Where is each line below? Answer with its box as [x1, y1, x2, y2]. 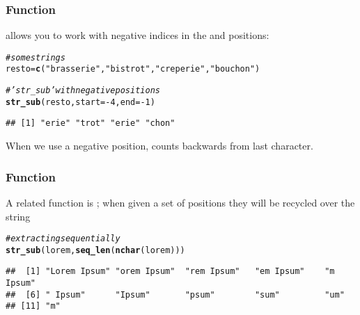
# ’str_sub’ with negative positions [6, 86, 160, 96]
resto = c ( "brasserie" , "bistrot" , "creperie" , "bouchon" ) [6, 64, 260, 74]
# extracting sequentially [6, 234, 120, 244]
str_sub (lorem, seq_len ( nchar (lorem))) [6, 245, 185, 255]
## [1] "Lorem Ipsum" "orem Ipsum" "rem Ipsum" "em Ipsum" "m [6, 266, 335, 277]
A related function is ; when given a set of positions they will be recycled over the [6, 195, 355, 209]
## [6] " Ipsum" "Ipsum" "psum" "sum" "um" [6, 289, 345, 300]
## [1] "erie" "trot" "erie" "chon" [6, 118, 175, 129]
